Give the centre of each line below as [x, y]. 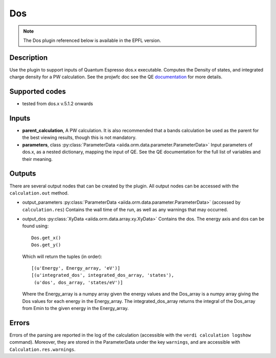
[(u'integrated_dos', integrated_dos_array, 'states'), [103, 275]
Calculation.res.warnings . [43, 349]
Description [29, 57]
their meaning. [38, 159]
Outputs [23, 174]
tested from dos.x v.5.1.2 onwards [57, 104]
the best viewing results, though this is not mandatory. [79, 137]
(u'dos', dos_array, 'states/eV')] [78, 282]
